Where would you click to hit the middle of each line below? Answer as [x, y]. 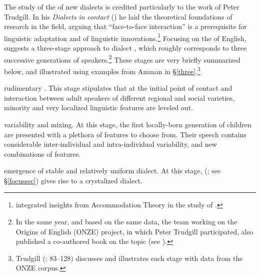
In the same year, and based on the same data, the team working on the [126, 222]
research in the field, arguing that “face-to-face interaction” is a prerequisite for [125, 26]
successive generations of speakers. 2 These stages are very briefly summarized [122, 59]
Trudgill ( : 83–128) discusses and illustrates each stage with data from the [129, 258]
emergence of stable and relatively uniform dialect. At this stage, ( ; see [112, 171]
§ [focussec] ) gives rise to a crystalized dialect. [73, 180]
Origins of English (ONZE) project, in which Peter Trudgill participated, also [134, 231]
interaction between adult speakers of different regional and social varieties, [119, 97]
